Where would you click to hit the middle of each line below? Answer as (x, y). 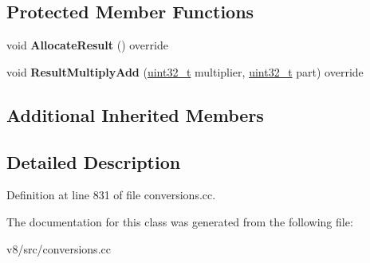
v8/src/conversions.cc (59, 248)
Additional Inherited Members (135, 114)
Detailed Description (94, 161)
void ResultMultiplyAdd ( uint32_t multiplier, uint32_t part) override (185, 71)
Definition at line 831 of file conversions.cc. (111, 195)
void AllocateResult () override (87, 45)
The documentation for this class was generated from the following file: (180, 221)
